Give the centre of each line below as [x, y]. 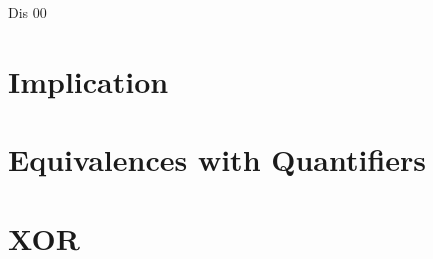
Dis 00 [27, 12]
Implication [88, 80]
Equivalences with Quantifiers [217, 159]
